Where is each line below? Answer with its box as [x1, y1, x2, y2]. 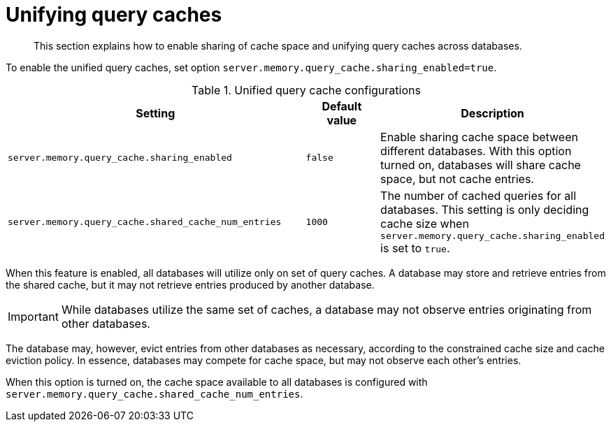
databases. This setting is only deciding [380, 202, 589, 217]
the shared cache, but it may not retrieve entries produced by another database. [6, 278, 375, 291]
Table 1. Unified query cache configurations [192, 82, 421, 97]
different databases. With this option [380, 143, 572, 158]
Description [461, 106, 524, 120]
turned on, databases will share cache [380, 157, 581, 172]
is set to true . [380, 240, 450, 255]
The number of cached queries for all [380, 188, 577, 203]
